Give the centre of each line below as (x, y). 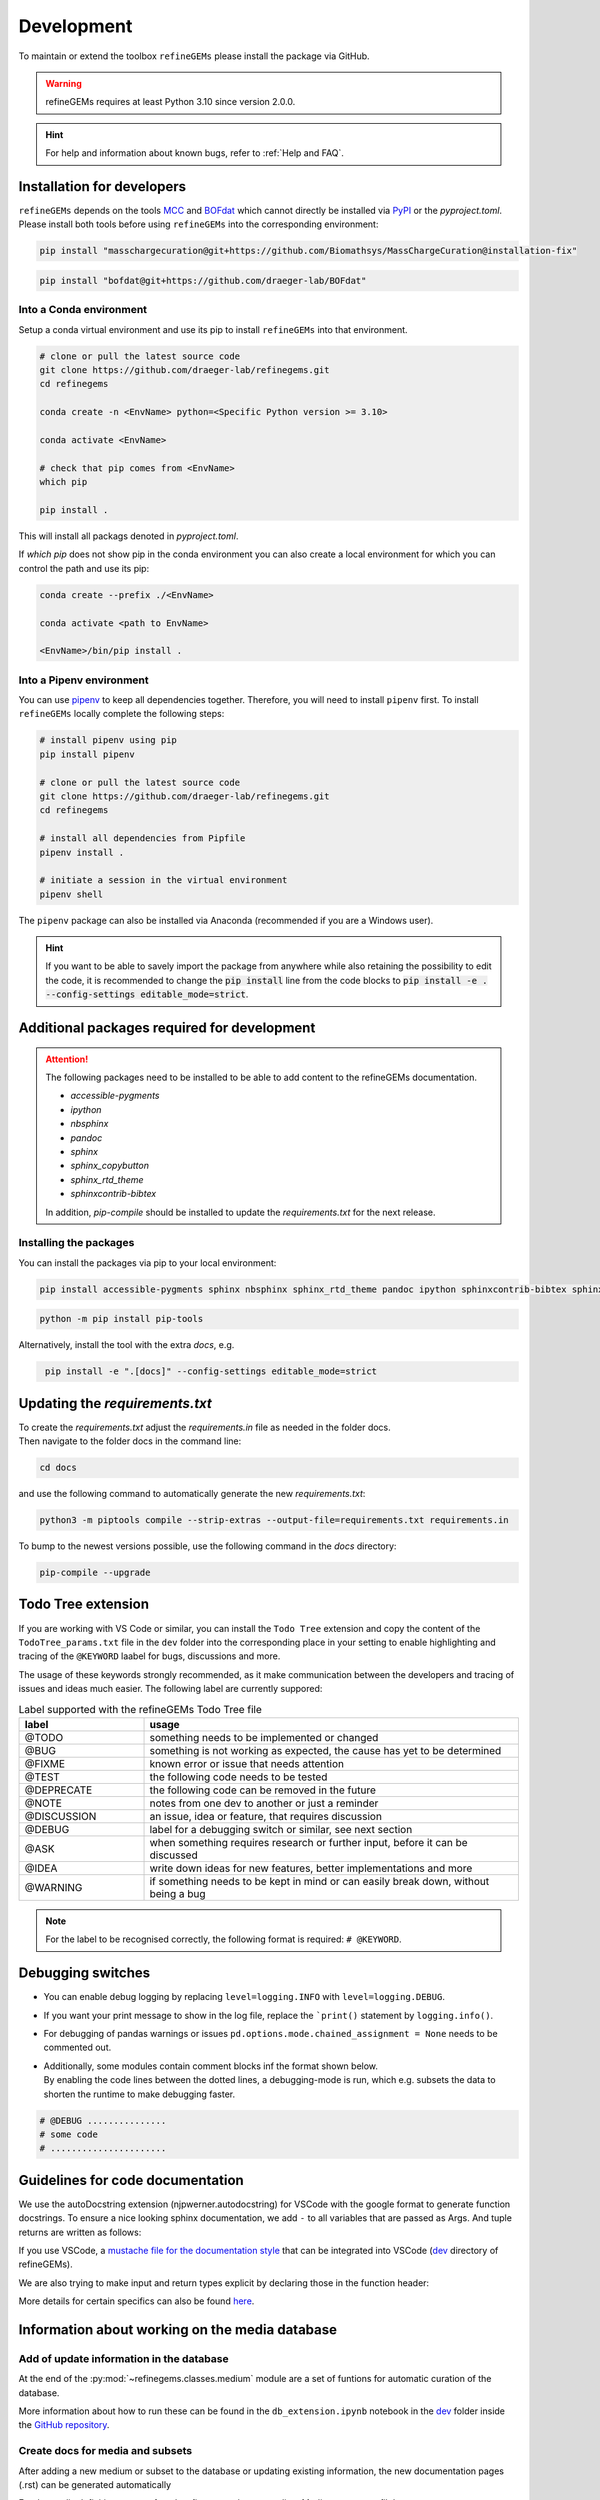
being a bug (177, 1893)
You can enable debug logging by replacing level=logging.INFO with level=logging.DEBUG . (244, 1997)
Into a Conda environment (83, 310)
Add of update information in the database (123, 2358)
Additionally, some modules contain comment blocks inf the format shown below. (211, 2066)
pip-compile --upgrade (95, 1573)
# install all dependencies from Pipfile (142, 838)
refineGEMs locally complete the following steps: (121, 714)
